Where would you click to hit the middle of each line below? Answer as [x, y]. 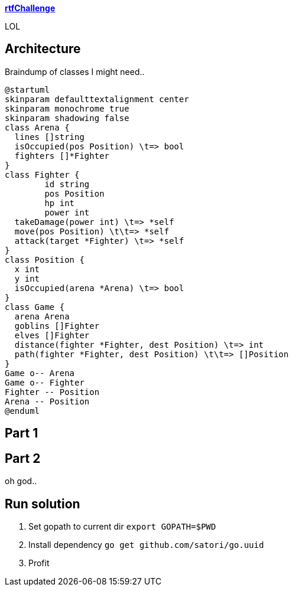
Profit [39, 563]
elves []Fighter [52, 335]
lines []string [49, 137]
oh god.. [21, 481]
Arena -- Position [47, 401]
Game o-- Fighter [45, 382]
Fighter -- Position [52, 392]
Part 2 [23, 458]
